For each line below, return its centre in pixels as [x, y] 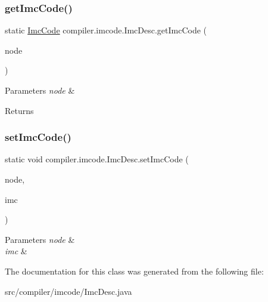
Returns [19, 110]
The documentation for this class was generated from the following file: [134, 271]
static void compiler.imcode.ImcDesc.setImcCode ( [97, 159]
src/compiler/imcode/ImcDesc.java [68, 291]
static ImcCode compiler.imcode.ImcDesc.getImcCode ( [106, 30]
